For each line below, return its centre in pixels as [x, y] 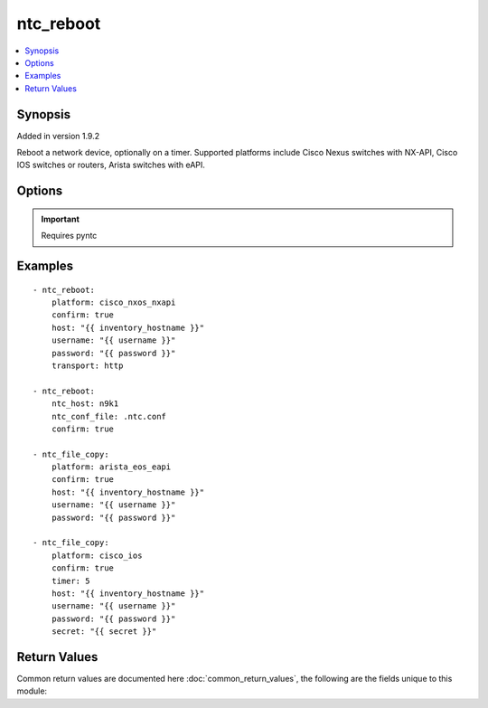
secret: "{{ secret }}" [104, 632]
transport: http [87, 365]
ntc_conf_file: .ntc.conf [109, 416]
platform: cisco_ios [97, 555]
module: [32, 691]
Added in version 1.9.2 [58, 136]
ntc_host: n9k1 [85, 404]
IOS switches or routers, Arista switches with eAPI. [111, 165]
